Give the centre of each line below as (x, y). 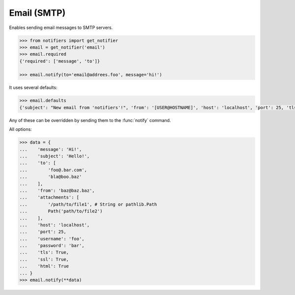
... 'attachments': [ (49, 197)
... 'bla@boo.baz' (51, 177)
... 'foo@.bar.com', (53, 170)
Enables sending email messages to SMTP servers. (61, 28)
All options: (20, 129)
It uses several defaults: (33, 88)
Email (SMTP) (37, 13)
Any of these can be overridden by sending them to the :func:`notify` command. (90, 120)
